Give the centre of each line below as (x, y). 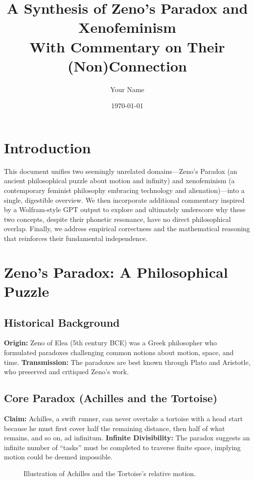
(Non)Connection (127, 65)
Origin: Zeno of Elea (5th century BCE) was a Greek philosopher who (111, 343)
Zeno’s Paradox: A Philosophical (116, 272)
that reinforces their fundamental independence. (76, 238)
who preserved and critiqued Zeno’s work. (67, 372)
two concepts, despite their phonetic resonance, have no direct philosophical (117, 219)
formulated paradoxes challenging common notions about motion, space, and (119, 352)
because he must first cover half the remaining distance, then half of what (115, 428)
